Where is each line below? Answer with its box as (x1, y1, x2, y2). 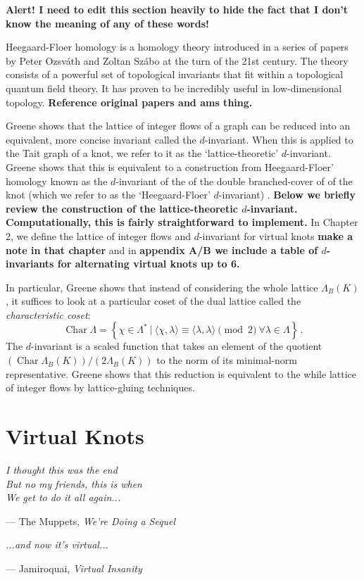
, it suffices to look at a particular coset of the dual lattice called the (6, 294, 301, 308)
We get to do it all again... (6, 490, 121, 505)
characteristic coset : (6, 307, 91, 322)
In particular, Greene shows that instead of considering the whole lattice (6, 279, 318, 294)
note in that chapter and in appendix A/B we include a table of (6, 242, 318, 257)
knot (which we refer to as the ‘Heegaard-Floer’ (6, 187, 211, 202)
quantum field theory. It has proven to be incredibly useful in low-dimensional (6, 80, 342, 95)
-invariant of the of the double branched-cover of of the (115, 173, 353, 188)
